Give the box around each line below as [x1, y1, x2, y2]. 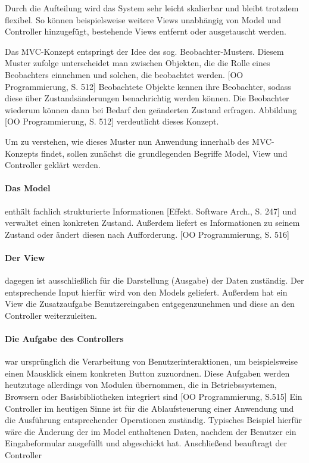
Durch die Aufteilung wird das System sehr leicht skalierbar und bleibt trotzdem [5, 2, 299, 14]
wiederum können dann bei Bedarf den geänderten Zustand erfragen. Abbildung [5, 103, 297, 116]
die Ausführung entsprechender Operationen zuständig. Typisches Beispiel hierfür [5, 414, 302, 426]
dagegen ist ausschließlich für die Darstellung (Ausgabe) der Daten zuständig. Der [5, 274, 304, 287]
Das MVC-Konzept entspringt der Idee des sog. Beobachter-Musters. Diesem [5, 45, 284, 57]
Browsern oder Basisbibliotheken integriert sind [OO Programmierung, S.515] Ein [5, 390, 302, 403]
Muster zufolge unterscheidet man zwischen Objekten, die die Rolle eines [5, 57, 270, 69]
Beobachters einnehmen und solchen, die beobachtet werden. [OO [5, 68, 244, 80]
